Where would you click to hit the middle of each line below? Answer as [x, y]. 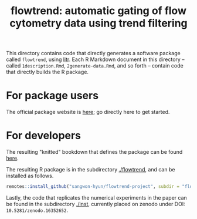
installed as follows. [30, 176]
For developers [43, 136]
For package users [52, 96]
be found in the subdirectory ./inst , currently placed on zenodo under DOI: [96, 204]
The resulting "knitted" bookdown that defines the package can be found [94, 152]
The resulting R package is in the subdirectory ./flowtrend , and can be [91, 170]
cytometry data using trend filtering [98, 23]
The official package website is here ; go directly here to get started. [88, 112]
